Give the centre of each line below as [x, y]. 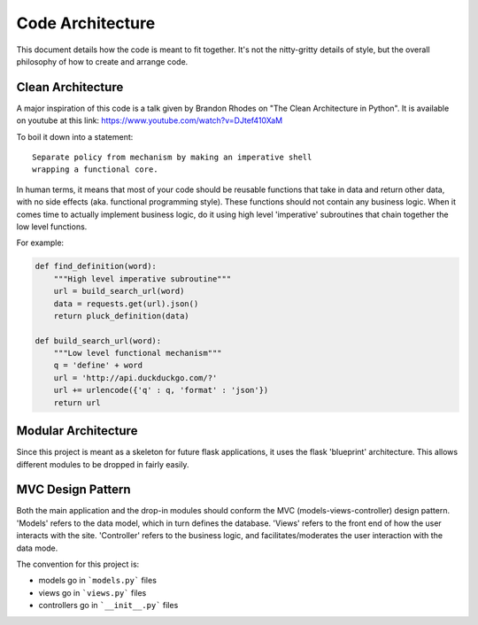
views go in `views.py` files [93, 592]
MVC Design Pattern [74, 490]
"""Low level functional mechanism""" [138, 353]
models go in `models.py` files [97, 581]
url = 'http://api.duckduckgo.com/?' [135, 378]
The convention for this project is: [78, 564]
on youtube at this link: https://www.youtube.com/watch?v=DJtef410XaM [150, 120]
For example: [40, 243]
